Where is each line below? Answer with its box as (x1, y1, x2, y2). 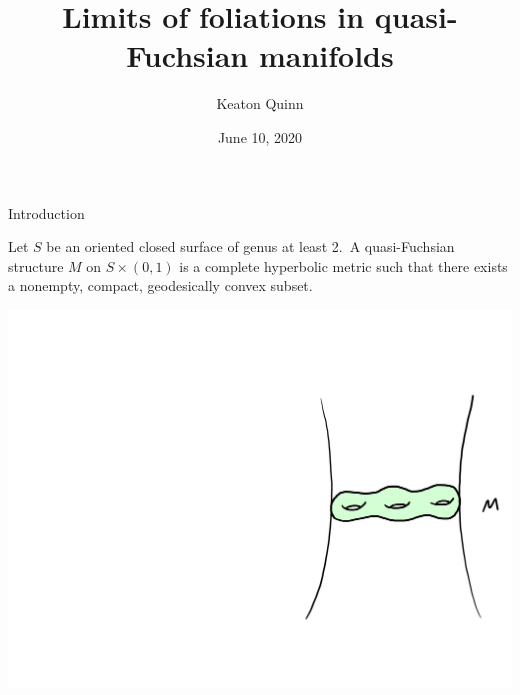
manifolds (258, 35, 394, 76)
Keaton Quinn (216, 93, 304, 114)
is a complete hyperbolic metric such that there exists (179, 255, 508, 276)
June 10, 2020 (217, 126, 303, 147)
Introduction (8, 202, 85, 223)
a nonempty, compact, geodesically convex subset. (8, 275, 313, 296)
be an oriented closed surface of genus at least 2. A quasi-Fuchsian (46, 236, 455, 257)
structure (8, 255, 64, 276)
